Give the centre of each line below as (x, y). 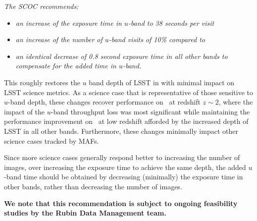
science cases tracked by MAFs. (51, 140)
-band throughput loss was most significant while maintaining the (150, 111)
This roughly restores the (42, 82)
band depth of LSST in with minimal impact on (162, 82)
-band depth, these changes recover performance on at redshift (104, 102)
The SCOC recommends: (41, 6)
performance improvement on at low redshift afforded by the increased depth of (126, 121)
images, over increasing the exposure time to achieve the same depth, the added (125, 167)
